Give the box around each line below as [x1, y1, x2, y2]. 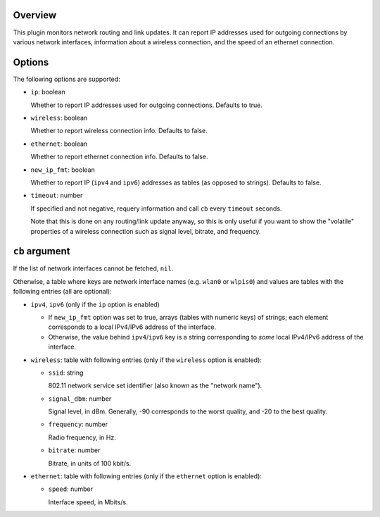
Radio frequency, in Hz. [48, 433, 116, 442]
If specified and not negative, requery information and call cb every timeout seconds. [30, 204, 282, 213]
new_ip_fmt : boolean [30, 166, 95, 174]
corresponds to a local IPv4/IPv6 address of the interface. [48, 323, 217, 331]
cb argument [13, 245, 70, 257]
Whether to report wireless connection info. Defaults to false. [30, 127, 208, 135]
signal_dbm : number [48, 394, 112, 403]
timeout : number [30, 191, 83, 200]
